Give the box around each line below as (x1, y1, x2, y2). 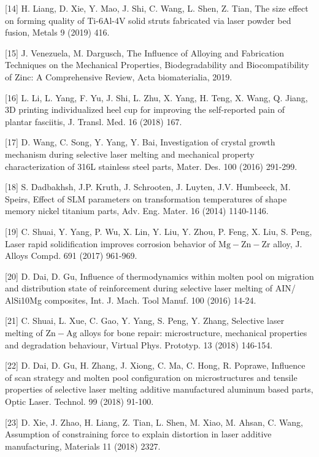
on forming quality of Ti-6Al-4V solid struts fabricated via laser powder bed (5, 13, 291, 26)
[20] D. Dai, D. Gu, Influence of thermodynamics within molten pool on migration (5, 269, 314, 282)
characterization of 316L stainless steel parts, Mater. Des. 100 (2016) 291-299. (5, 159, 298, 172)
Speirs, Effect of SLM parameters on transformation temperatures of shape (5, 192, 287, 205)
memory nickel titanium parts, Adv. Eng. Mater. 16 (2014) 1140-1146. (5, 204, 269, 217)
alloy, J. (273, 237, 302, 250)
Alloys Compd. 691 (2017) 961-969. (5, 249, 137, 262)
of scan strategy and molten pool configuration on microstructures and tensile (5, 371, 298, 383)
